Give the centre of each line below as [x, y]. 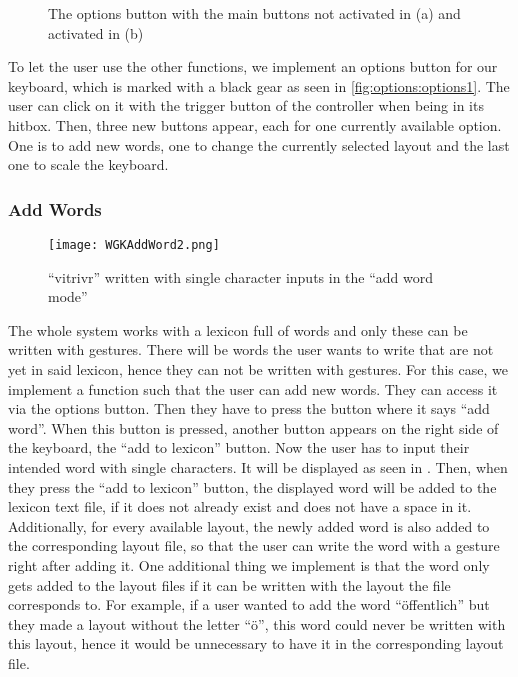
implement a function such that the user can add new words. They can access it [253, 388]
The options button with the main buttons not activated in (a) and [254, 13]
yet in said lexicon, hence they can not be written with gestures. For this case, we [258, 369]
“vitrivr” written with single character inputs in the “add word [241, 276]
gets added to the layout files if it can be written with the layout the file [229, 584]
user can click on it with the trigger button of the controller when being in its [246, 105]
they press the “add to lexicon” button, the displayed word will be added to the [252, 486]
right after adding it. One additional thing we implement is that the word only [249, 564]
